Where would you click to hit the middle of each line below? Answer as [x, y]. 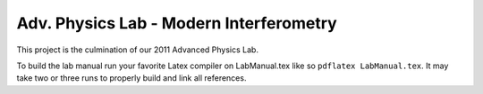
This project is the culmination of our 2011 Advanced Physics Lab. [138, 50]
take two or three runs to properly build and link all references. [131, 78]
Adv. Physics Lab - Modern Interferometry [177, 23]
